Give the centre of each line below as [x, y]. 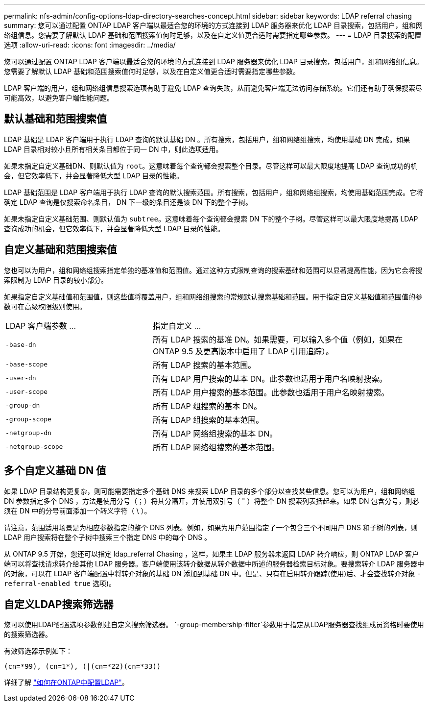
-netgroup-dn [28, 433]
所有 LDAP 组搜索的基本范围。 [208, 420]
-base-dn [21, 345]
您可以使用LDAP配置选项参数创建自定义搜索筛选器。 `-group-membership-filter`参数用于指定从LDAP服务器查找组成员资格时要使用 [214, 625]
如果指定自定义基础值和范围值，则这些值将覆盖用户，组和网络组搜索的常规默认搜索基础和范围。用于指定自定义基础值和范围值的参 [213, 296]
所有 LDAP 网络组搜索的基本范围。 [216, 447]
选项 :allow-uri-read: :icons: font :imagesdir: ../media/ [90, 45]
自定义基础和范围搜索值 [60, 250]
